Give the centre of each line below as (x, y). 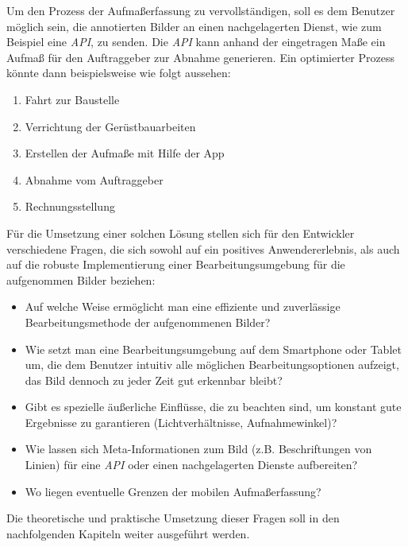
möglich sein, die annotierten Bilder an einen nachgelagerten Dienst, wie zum (194, 26)
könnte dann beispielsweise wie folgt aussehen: (119, 73)
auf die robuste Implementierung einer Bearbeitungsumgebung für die (176, 264)
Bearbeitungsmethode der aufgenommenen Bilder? (148, 322)
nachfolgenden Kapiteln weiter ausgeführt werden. (128, 533)
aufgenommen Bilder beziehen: (81, 279)
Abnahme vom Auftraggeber (94, 179)
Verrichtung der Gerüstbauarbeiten (110, 126)
